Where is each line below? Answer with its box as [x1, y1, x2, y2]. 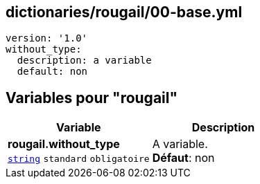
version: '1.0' [6, 33, 88, 44]
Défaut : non [152, 151, 215, 165]
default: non [17, 66, 88, 77]
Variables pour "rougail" [6, 89, 178, 107]
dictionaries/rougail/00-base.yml [6, 3, 243, 21]
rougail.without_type [8, 137, 120, 151]
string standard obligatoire [8, 154, 150, 165]
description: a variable [17, 55, 152, 66]
